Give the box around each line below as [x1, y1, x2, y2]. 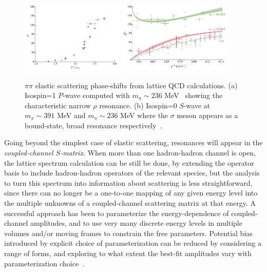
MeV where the [120, 110, 168, 121]
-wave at [183, 100, 211, 110]
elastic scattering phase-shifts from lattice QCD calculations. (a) [35, 80, 238, 90]
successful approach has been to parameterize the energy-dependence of [4, 207, 229, 218]
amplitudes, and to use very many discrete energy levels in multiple [30, 218, 242, 228]
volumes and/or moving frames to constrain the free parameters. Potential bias [4, 227, 253, 238]
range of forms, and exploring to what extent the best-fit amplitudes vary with [4, 248, 252, 259]
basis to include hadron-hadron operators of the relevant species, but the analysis [4, 167, 260, 178]
